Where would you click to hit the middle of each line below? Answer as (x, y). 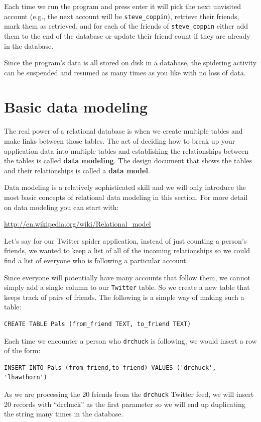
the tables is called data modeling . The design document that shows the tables (128, 161)
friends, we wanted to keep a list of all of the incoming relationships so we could (127, 250)
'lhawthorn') (26, 378)
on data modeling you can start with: (61, 207)
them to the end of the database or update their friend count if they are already (127, 35)
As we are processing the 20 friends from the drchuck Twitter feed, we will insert (129, 394)
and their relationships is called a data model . (77, 170)
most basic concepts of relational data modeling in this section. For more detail (126, 197)
